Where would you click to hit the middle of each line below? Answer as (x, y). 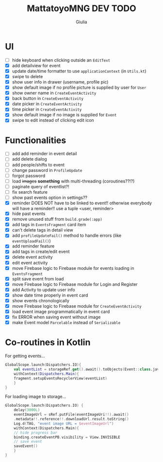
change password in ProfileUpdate (47, 170)
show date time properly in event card (50, 295)
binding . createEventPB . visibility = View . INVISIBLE (67, 437)
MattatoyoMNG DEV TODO (81, 8)
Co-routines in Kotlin (48, 342)
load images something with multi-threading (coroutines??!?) (73, 181)
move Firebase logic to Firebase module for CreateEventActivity (77, 306)
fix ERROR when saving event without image (56, 317)
